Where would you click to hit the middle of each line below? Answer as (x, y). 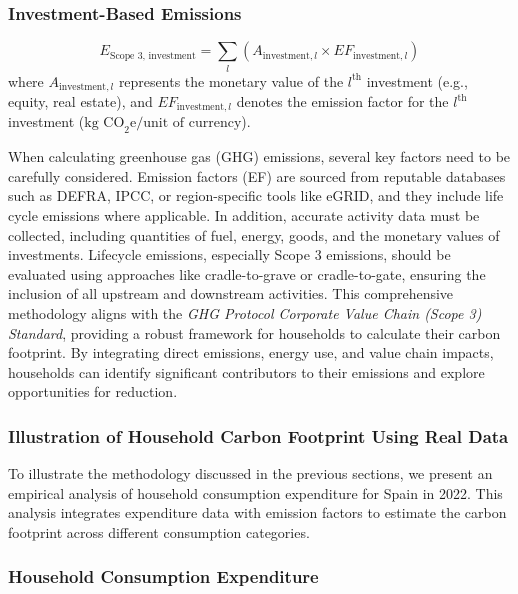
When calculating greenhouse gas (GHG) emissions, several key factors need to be (259, 156)
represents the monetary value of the (231, 80)
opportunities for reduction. (93, 391)
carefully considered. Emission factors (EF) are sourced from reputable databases (257, 175)
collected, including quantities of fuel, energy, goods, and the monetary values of (254, 234)
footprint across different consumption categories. (159, 531)
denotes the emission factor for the (342, 101)
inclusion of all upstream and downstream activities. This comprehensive (231, 293)
